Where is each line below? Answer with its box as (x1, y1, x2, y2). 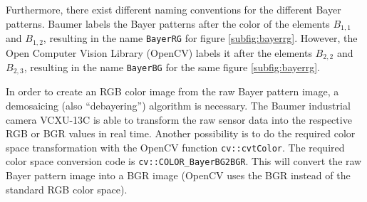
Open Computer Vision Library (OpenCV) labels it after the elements (6, 45, 312, 60)
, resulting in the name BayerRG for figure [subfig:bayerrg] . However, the (43, 31, 358, 46)
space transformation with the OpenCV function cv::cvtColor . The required (6, 139, 345, 154)
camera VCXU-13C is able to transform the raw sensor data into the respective (6, 112, 352, 127)
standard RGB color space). (6, 181, 128, 196)
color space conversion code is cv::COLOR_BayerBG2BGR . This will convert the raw (6, 154, 362, 169)
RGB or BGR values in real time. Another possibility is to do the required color (6, 126, 356, 141)
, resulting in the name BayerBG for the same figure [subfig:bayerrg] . (24, 59, 321, 74)
